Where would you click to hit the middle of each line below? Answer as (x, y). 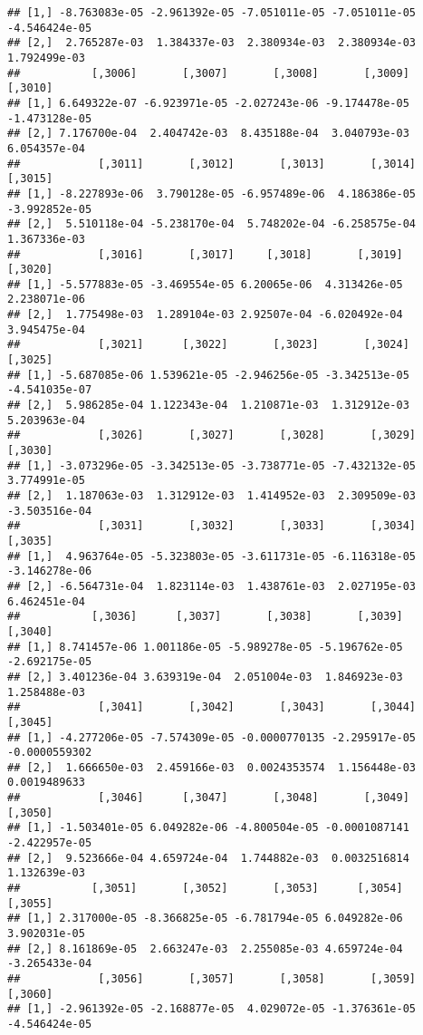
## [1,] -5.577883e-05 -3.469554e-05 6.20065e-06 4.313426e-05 (205, 284)
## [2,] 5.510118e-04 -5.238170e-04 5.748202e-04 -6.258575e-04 (212, 224)
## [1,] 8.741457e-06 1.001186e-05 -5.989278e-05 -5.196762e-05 (205, 647)
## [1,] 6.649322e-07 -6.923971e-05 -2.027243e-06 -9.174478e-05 (208, 103)
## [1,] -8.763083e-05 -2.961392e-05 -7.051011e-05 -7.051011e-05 (212, 13)
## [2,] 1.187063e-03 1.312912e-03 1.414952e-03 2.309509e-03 (212, 496)
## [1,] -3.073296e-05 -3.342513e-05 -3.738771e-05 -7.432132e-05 (212, 465)
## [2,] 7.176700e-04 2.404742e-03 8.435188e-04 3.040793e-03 (208, 134)
